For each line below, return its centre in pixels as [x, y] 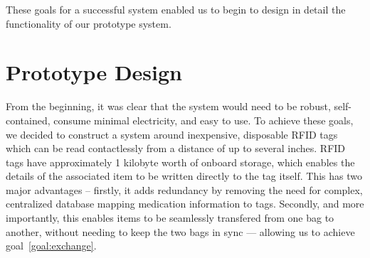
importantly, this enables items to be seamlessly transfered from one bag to [170, 218]
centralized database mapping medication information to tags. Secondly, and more [185, 204]
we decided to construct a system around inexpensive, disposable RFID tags [172, 134]
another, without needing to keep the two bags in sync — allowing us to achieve [180, 231]
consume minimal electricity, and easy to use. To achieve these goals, [203, 120]
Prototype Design [94, 72]
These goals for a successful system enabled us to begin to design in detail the [176, 9]
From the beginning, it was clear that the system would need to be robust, [168, 106]
